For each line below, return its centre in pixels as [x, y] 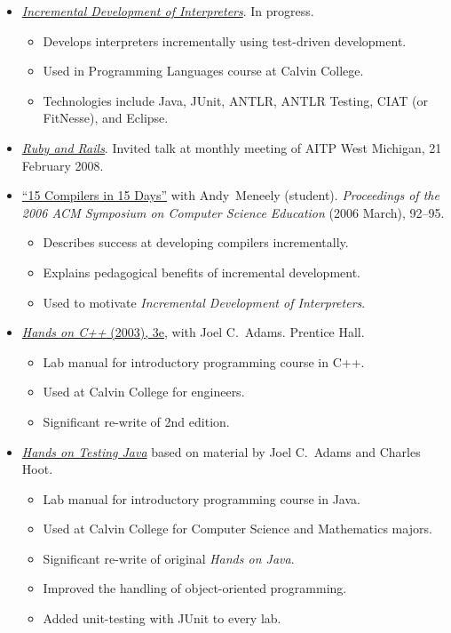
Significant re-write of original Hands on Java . [169, 558]
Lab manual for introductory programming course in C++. [204, 361]
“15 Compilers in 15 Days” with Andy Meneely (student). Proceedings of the [230, 195]
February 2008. [63, 165]
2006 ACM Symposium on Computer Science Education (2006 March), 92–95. [233, 212]
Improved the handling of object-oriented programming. [195, 588]
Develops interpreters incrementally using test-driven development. [225, 40]
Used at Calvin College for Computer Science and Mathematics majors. [237, 529]
